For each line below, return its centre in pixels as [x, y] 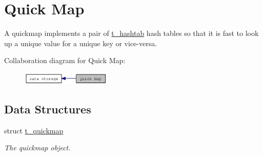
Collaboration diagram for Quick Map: [65, 60]
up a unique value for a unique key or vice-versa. [81, 43]
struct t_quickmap [34, 130]
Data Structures [48, 109]
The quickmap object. [37, 148]
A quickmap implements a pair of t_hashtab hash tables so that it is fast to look [131, 33]
